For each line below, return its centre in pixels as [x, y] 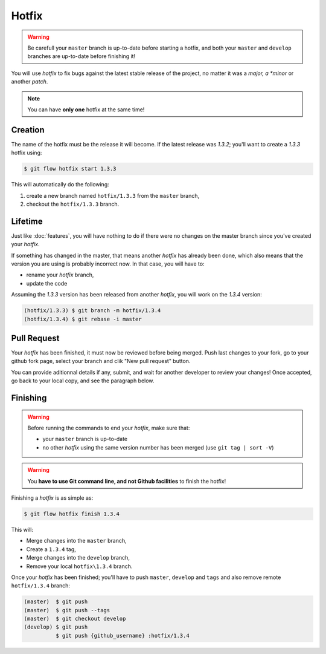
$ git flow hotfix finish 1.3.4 [72, 514]
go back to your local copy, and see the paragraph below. [83, 381]
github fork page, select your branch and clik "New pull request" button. [101, 361]
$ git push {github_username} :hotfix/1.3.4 [122, 636]
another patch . [30, 82]
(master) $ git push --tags [67, 610]
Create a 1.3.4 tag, [51, 549]
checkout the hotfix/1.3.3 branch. [73, 204]
